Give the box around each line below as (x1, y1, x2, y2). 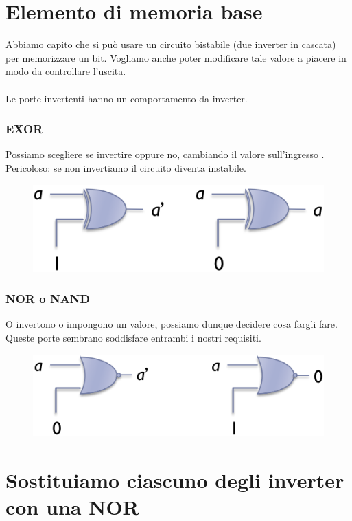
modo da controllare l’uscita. (5, 64, 126, 78)
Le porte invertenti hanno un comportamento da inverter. (5, 91, 248, 105)
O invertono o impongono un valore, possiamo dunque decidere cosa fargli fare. (5, 317, 338, 331)
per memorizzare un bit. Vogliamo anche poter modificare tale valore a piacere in (5, 50, 347, 65)
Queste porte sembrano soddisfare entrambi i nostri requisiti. (5, 331, 261, 345)
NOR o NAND (5, 290, 91, 307)
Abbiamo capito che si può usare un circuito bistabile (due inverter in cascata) (5, 37, 336, 52)
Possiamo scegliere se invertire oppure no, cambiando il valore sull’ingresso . (5, 147, 325, 162)
